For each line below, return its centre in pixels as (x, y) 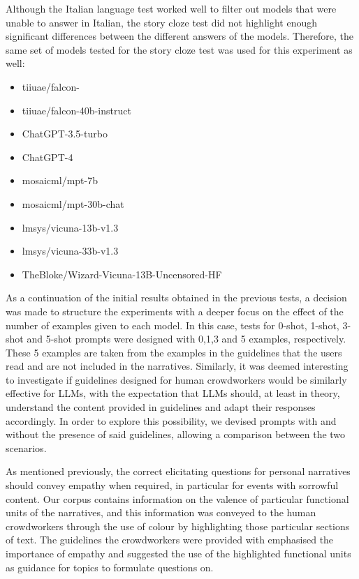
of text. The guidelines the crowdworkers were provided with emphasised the (170, 540)
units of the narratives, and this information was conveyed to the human (161, 512)
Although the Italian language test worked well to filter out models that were (171, 8)
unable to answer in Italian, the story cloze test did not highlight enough (161, 22)
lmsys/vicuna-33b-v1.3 (70, 251)
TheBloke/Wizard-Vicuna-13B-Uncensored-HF (122, 274)
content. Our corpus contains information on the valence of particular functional (177, 498)
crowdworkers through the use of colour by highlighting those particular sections (178, 526)
